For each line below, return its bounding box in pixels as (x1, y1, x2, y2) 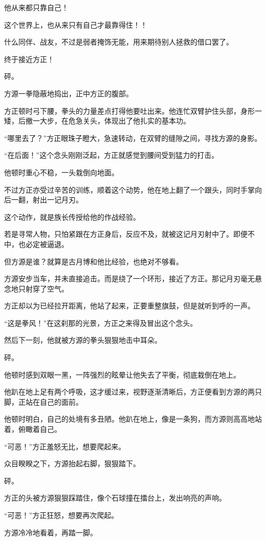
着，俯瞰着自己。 (4, 424, 61, 434)
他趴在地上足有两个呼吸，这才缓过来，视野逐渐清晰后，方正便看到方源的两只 (4, 386, 262, 397)
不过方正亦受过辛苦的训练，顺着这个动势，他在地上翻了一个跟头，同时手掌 (4, 184, 255, 195)
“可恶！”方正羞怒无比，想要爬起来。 (4, 441, 126, 451)
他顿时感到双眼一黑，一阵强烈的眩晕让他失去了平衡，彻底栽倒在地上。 (4, 369, 240, 380)
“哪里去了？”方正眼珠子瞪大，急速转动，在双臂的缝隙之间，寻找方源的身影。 (4, 132, 262, 143)
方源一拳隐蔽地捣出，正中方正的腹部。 (4, 88, 133, 98)
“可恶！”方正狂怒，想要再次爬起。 (4, 510, 119, 520)
